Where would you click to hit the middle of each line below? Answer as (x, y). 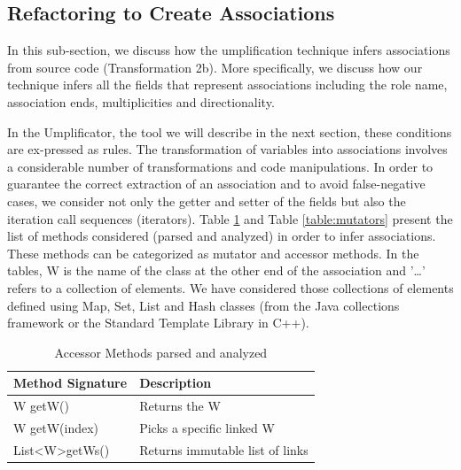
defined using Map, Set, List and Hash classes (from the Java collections (203, 305)
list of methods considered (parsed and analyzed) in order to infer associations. (222, 236)
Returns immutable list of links (224, 449)
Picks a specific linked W (207, 427)
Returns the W (180, 406)
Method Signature (70, 383)
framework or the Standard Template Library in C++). (158, 323)
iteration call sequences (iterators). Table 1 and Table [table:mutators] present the (230, 218)
